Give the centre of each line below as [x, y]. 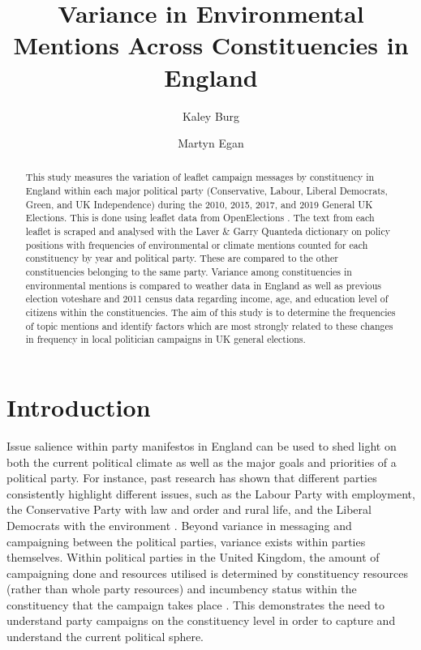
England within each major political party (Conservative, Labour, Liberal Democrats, [206, 191]
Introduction [79, 407]
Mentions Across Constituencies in [211, 45]
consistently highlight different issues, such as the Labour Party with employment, [211, 493]
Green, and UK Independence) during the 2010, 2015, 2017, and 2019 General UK [199, 204]
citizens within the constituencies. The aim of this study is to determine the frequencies [210, 312]
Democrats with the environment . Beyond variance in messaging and [179, 525]
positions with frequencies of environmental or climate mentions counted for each [197, 244]
